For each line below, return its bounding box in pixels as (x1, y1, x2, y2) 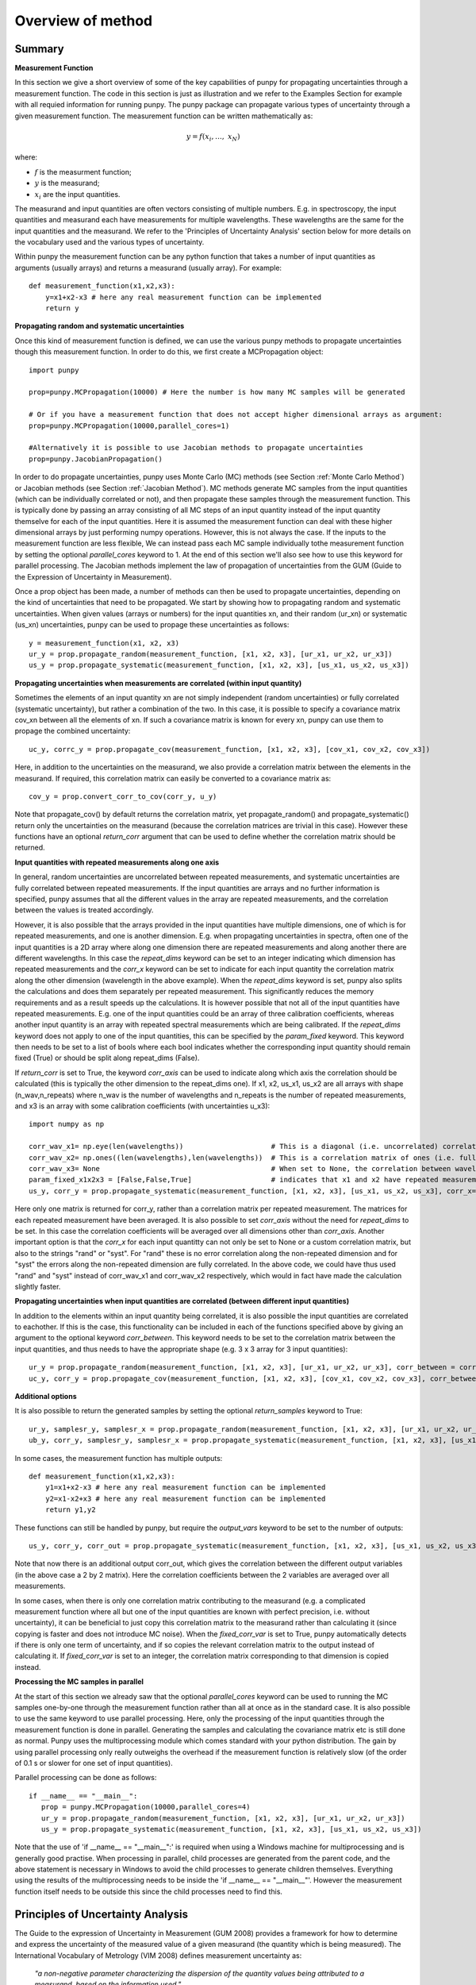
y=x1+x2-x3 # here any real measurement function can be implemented (44, 292, 322, 302)
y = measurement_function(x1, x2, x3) (29, 638, 180, 647)
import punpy (29, 365, 79, 375)
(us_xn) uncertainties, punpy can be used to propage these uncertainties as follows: (14, 620, 290, 630)
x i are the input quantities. (34, 189, 121, 201)
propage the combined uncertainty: (14, 727, 131, 736)
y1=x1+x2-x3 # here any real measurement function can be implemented (44, 1483, 326, 1492)
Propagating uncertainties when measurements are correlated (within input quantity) (14, 678, 302, 688)
